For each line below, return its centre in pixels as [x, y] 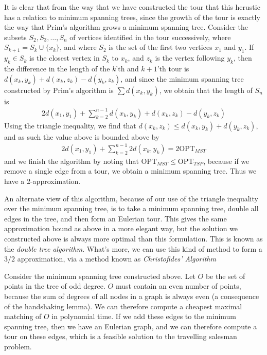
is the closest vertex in [65, 58]
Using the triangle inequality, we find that [70, 125]
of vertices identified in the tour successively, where [150, 37]
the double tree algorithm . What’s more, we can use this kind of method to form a [133, 248]
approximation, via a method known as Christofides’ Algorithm [117, 259]
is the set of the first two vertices [161, 47]
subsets [15, 37]
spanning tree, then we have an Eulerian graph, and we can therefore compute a [131, 326]
